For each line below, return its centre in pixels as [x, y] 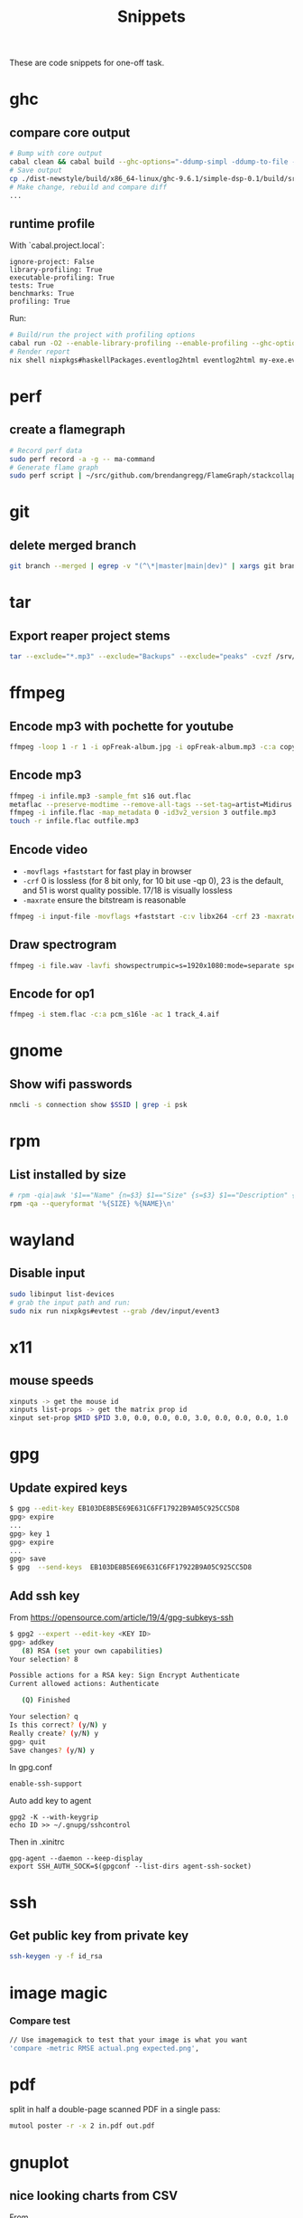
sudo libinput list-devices [62, 1294]
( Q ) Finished [46, 1701]
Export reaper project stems [90, 635]
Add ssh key [45, 1595]
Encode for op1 [52, 994]
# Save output [36, 170]
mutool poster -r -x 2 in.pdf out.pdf [82, 2126]
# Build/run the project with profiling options [102, 335]
